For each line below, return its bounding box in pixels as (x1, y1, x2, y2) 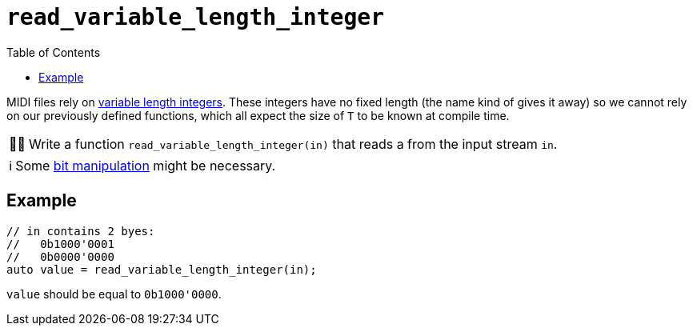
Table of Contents (6, 45, 101, 59)
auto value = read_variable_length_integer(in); (6, 262, 317, 276)
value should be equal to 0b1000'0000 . (6, 286, 222, 301)
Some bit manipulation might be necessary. (15, 157, 276, 174)
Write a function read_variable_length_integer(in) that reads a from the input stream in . (29, 135, 558, 152)
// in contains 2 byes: (6, 224, 155, 238)
